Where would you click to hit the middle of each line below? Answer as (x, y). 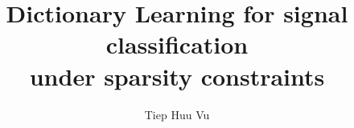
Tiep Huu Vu (177, 114)
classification (177, 44)
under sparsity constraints (177, 76)
